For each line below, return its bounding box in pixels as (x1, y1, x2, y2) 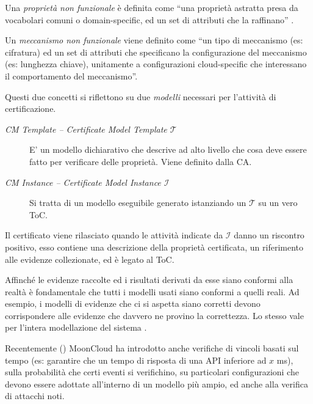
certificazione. (5, 102, 56, 115)
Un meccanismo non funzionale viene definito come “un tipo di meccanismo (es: (5, 34, 303, 46)
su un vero (258, 196, 298, 209)
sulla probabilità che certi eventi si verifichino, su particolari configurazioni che (5, 365, 299, 378)
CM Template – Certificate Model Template (5, 122, 167, 135)
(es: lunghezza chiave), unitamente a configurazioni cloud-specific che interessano (5, 57, 307, 70)
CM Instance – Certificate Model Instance (5, 175, 161, 188)
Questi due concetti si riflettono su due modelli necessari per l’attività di (5, 90, 276, 103)
